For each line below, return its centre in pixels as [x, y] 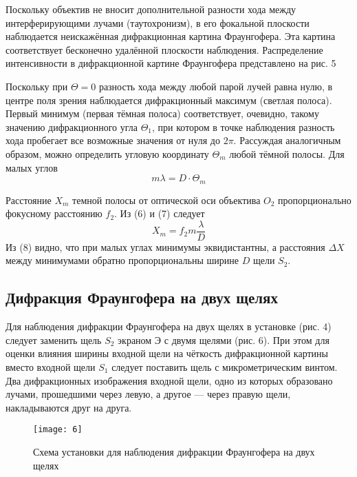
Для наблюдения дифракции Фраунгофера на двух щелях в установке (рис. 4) [169, 326]
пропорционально [315, 200]
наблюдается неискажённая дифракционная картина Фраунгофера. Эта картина [171, 36]
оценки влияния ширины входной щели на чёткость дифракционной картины [167, 353]
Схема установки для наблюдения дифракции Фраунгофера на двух [174, 452]
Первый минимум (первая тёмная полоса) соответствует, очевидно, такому [162, 113]
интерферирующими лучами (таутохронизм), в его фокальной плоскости [158, 22]
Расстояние [29, 200]
